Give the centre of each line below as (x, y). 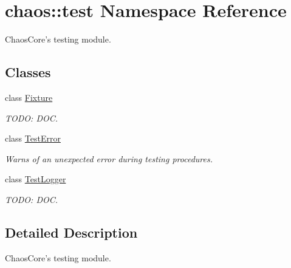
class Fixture (29, 97)
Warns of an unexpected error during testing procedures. (109, 158)
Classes (28, 72)
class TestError (33, 138)
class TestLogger (36, 179)
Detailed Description (71, 232)
